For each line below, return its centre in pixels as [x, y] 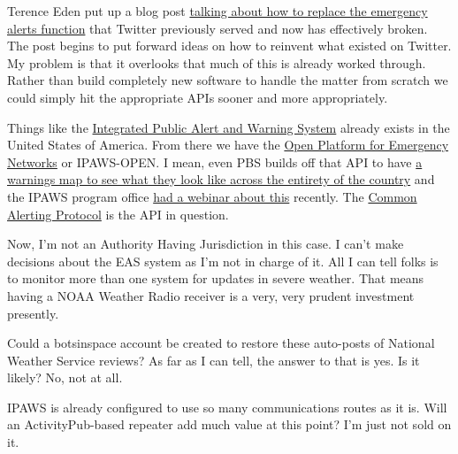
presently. [33, 313]
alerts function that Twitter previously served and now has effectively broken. [218, 28]
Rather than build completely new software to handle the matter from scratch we [228, 80]
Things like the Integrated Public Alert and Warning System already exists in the [229, 127]
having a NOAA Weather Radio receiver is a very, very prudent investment [211, 295]
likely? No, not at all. [65, 377]
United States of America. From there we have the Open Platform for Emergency [228, 145]
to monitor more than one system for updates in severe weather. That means [216, 278]
